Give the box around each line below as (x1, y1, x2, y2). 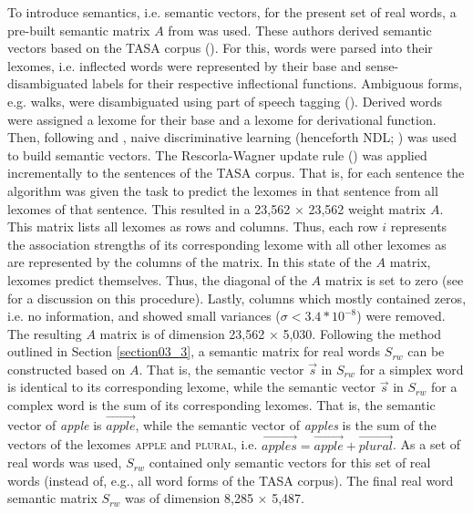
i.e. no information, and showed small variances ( (7, 306, 281, 325)
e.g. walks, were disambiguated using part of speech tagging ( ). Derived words (7, 91, 443, 110)
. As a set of (393, 435, 461, 454)
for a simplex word (359, 359, 464, 378)
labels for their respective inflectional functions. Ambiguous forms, (92, 74, 463, 93)
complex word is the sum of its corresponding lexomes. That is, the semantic (7, 396, 436, 415)
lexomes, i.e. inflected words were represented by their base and (7, 56, 362, 75)
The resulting (7, 324, 82, 343)
